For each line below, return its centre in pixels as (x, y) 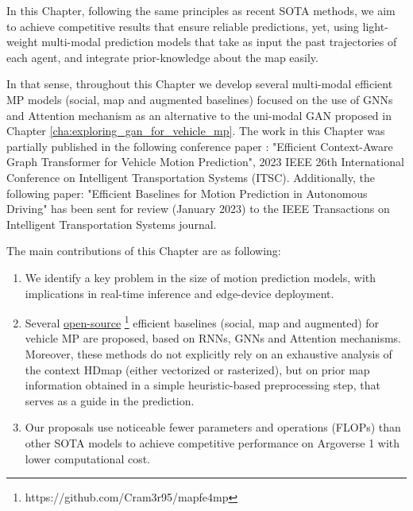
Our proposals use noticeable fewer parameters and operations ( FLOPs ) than (213, 427)
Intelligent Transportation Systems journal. (112, 224)
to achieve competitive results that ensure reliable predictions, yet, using (183, 26)
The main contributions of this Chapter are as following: (144, 251)
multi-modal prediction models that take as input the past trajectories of (219, 42)
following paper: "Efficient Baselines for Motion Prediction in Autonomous (187, 193)
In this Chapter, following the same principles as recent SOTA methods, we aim (201, 10)
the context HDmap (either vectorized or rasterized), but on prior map (197, 369)
